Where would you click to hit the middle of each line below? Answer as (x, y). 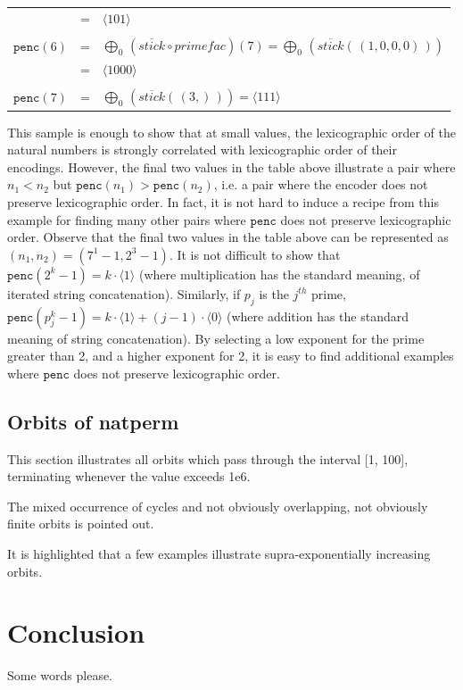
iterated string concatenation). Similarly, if (124, 293)
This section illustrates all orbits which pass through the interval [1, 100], (208, 458)
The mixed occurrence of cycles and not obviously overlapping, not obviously (218, 506)
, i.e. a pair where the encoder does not (321, 184)
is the (274, 293)
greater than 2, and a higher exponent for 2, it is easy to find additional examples (231, 356)
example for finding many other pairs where (127, 219)
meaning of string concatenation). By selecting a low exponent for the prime (216, 338)
